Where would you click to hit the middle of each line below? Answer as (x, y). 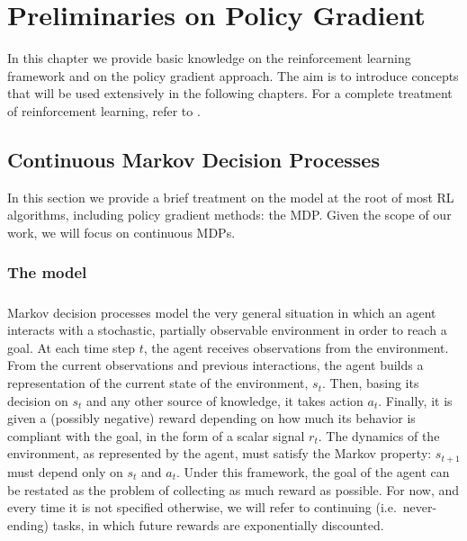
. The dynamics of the (379, 435)
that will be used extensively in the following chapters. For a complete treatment (230, 93)
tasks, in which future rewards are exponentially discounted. (218, 524)
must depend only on (65, 471)
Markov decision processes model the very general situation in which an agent (222, 312)
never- (420, 507)
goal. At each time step (71, 347)
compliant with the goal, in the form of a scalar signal (156, 435)
